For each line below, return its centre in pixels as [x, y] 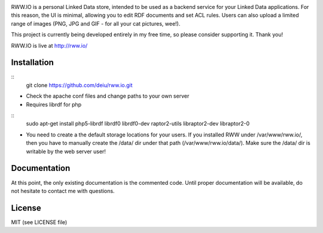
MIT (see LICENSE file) [39, 222]
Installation [32, 63]
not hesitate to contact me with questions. [63, 191]
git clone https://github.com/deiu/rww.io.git [79, 85]
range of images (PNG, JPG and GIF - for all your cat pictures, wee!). [96, 23]
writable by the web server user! [66, 151]
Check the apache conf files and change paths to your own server [108, 96]
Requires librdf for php [54, 104]
